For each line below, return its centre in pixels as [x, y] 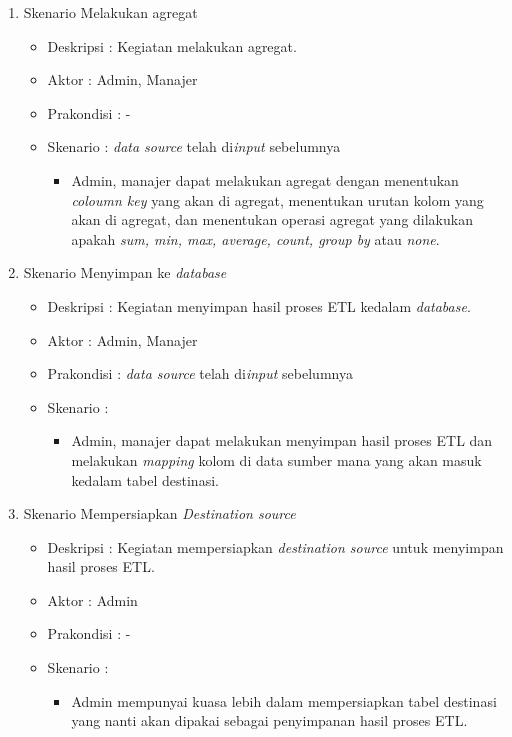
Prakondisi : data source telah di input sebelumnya [200, 373]
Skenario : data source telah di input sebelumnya [194, 146]
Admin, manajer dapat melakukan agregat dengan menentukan [265, 179]
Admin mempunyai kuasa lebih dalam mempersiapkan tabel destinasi [284, 700]
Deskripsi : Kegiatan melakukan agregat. [172, 45]
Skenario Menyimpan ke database [125, 272]
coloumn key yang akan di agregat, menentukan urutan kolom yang [277, 199]
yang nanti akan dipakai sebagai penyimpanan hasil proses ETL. [269, 720]
